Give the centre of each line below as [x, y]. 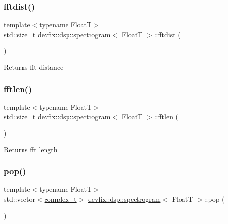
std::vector [20, 199]
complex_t [60, 199]
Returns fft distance [34, 67]
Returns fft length [31, 149]
